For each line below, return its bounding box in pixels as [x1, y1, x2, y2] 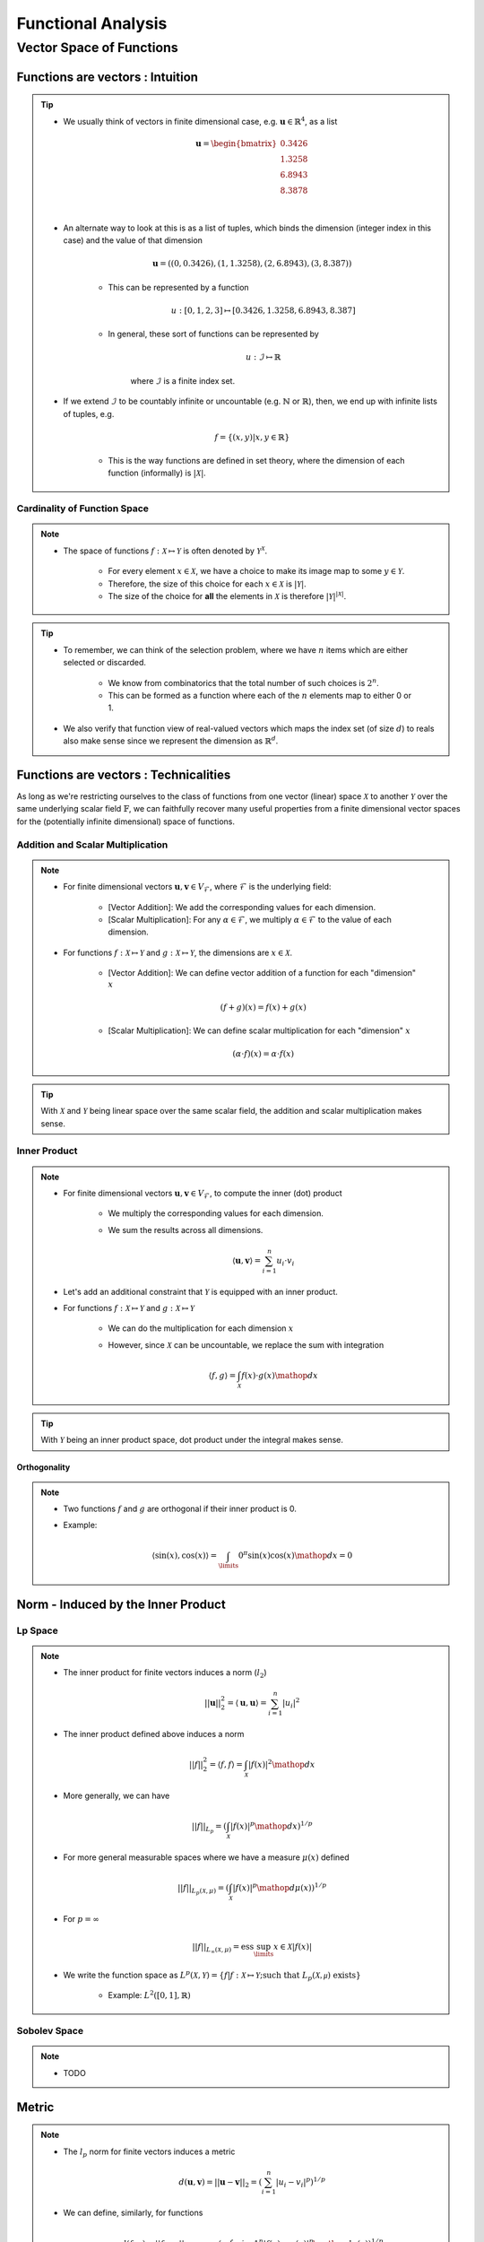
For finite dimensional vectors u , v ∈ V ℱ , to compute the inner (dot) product [63, 1187, 342, 1201]
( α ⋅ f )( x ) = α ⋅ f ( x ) [232, 1049, 295, 1059]
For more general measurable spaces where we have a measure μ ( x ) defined [63, 1852, 350, 1863]
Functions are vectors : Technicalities [16, 767, 231, 782]
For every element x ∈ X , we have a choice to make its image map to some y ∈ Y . [108, 566, 405, 577]
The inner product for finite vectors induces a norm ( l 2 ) [63, 1667, 268, 1680]
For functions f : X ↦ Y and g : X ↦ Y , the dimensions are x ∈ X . [63, 947, 293, 958]
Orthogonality [16, 1462, 71, 1473]
